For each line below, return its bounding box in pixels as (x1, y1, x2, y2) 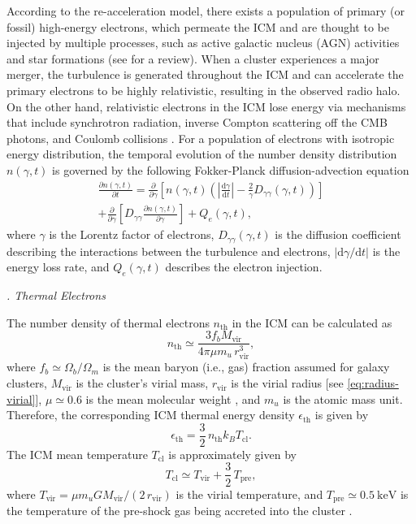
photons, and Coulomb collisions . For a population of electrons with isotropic (6, 129, 395, 146)
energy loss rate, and (6, 258, 110, 275)
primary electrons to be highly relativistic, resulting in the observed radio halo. (6, 81, 401, 98)
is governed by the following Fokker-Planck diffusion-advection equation (52, 161, 409, 178)
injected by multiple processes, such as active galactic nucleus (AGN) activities (6, 34, 400, 51)
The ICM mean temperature (6, 445, 148, 462)
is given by (314, 406, 369, 423)
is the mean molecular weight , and (85, 390, 261, 407)
